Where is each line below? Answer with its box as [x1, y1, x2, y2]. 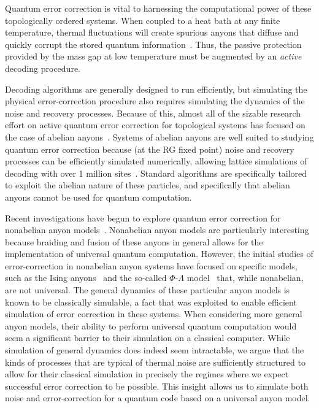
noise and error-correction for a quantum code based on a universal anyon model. [5, 391, 310, 404]
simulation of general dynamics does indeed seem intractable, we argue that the [5, 344, 304, 356]
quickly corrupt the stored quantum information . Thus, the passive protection [5, 37, 302, 50]
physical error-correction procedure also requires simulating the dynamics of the [5, 94, 305, 107]
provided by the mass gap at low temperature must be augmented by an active [5, 50, 302, 63]
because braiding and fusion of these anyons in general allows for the [5, 235, 263, 248]
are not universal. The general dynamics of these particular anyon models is [5, 283, 290, 296]
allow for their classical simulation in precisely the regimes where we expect [5, 368, 289, 380]
